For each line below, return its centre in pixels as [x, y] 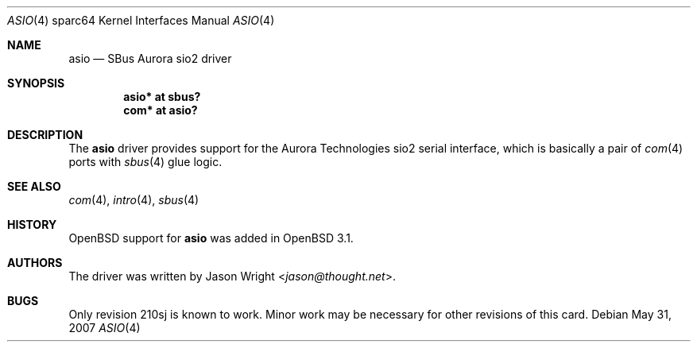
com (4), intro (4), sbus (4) [134, 200]
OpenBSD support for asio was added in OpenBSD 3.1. [211, 238]
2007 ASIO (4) [105, 328]
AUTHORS [35, 263]
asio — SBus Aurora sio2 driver [150, 58]
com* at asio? [161, 110]
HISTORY [32, 224]
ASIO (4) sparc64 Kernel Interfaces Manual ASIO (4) [141, 20]
